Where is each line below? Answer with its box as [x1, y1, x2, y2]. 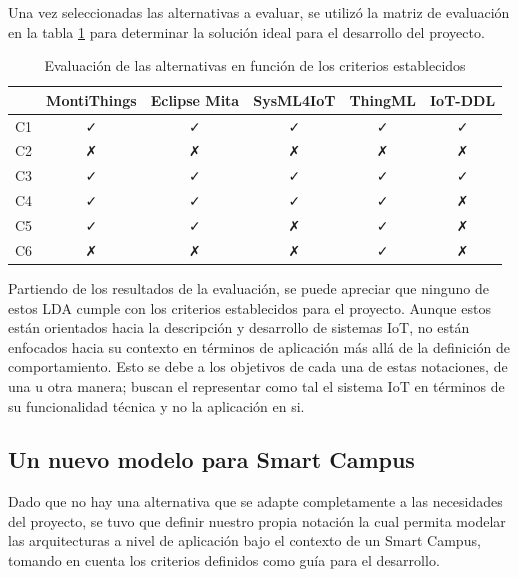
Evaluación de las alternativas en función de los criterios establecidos [44, 55, 466, 76]
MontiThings [46, 89, 137, 110]
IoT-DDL [429, 89, 496, 110]
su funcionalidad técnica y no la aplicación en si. [8, 395, 305, 416]
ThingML [349, 89, 416, 110]
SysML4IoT [253, 89, 336, 110]
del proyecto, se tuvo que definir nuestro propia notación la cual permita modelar [8, 510, 506, 531]
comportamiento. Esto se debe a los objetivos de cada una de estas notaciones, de [8, 356, 508, 377]
